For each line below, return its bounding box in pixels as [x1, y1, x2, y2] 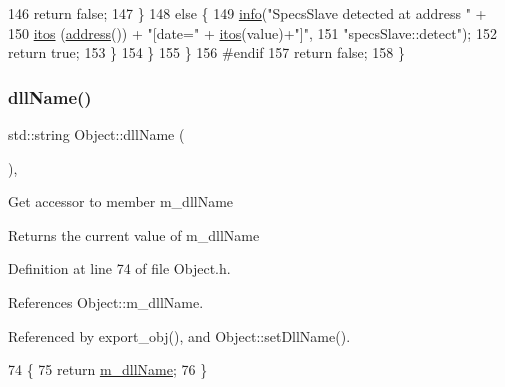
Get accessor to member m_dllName [8, 191, 234, 212]
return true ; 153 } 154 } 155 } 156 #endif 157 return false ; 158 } [8, 42, 406, 63]
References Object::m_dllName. [8, 291, 204, 312]
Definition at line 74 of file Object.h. [8, 258, 231, 279]
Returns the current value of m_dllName [8, 224, 260, 245]
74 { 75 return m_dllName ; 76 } [8, 359, 208, 380]
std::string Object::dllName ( [8, 124, 185, 144]
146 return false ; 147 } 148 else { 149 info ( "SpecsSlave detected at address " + [8, 3, 487, 23]
